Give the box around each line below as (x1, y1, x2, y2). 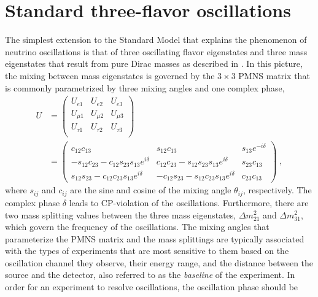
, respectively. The (242, 183, 312, 196)
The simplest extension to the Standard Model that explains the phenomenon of (5, 33, 307, 46)
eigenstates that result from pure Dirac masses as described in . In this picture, (5, 57, 303, 70)
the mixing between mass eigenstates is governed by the (5, 69, 215, 82)
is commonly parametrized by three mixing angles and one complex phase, (5, 81, 285, 94)
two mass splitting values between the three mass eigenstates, (5, 208, 236, 221)
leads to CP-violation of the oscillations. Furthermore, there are (69, 196, 309, 209)
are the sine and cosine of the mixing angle (70, 183, 231, 196)
